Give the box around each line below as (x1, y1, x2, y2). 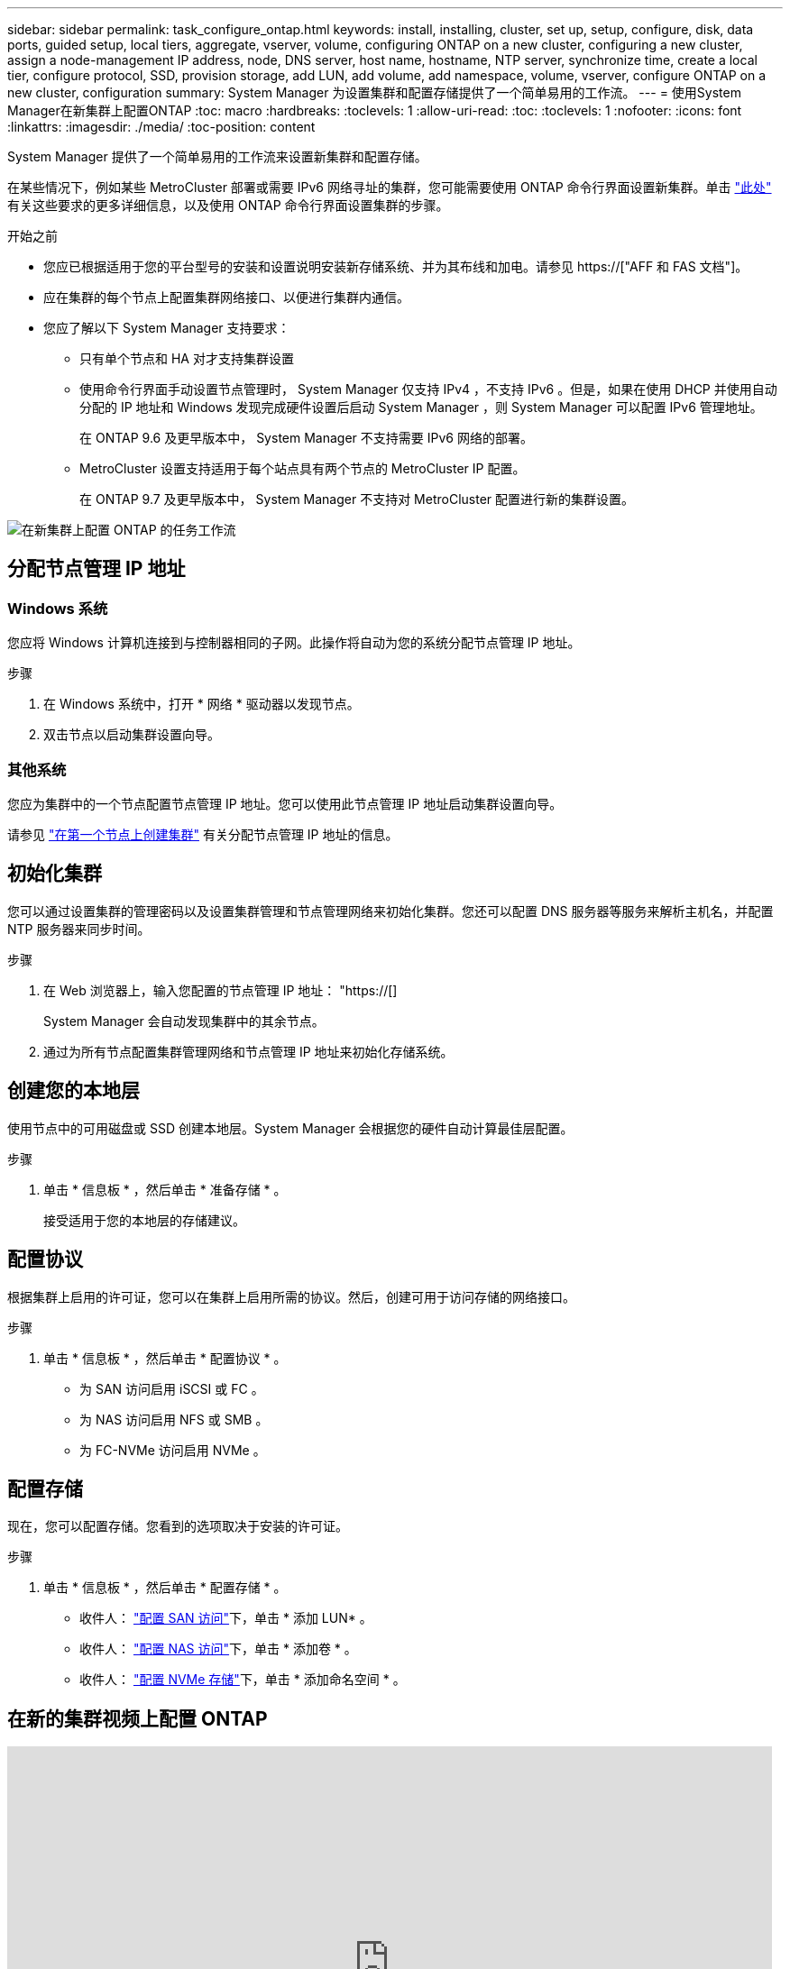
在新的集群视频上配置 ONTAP (7, 1707, 268, 1730)
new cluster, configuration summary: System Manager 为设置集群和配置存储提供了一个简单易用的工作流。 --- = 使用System (7, 85, 741, 100)
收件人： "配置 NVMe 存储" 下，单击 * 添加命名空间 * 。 (79, 1671, 406, 1688)
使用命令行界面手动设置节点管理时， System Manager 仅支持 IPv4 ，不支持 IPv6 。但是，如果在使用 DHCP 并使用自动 (79, 381, 777, 397)
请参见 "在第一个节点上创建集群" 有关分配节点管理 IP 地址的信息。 (7, 826, 399, 842)
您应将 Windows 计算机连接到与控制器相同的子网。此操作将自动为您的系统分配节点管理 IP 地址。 (7, 635, 581, 651)
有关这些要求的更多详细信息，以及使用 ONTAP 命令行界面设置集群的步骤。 (7, 197, 449, 213)
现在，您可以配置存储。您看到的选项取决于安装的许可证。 (7, 1518, 348, 1534)
